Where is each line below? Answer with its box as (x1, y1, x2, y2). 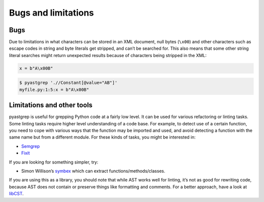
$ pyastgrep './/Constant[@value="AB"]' (19, 80, 117, 85)
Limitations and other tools (9, 101, 93, 109)
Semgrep (21, 143, 40, 149)
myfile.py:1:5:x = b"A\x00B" (19, 87, 89, 92)
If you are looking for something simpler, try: (9, 159, 99, 165)
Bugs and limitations (9, 7, 94, 18)
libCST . (9, 191, 24, 197)
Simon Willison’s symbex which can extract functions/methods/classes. (21, 168, 166, 174)
